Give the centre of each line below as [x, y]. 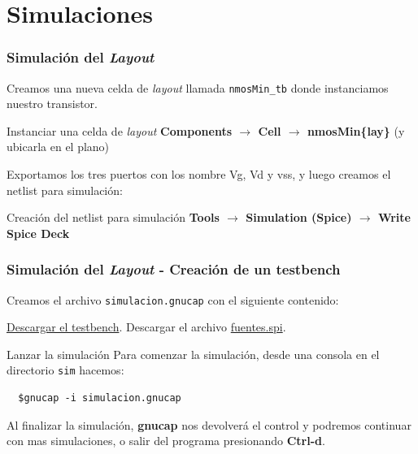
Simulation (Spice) [299, 217]
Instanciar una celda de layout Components [120, 130]
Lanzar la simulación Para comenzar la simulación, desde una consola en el [193, 354]
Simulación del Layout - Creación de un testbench [174, 269]
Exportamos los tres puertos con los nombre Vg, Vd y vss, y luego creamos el [199, 174]
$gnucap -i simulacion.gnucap [100, 398]
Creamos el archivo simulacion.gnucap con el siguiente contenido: [173, 299]
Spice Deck [38, 233]
